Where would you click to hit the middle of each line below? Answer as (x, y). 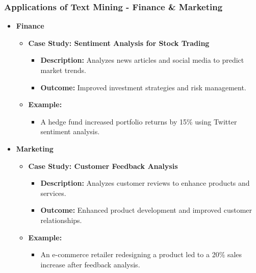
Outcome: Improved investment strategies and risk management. (143, 87)
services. (53, 193)
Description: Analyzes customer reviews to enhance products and (145, 183)
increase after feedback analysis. (90, 264)
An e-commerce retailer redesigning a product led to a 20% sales (141, 254)
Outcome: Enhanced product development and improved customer (146, 210)
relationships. (61, 220)
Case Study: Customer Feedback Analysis (103, 166)
